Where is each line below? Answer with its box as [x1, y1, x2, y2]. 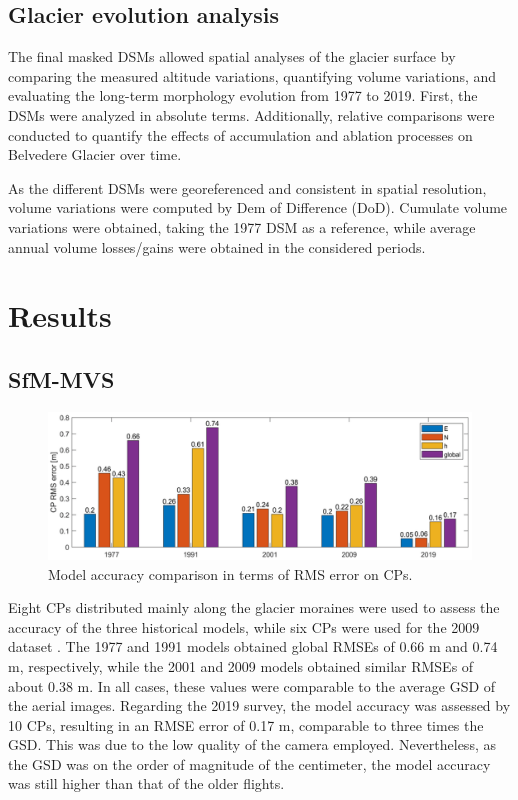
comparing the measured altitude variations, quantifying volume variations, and [8, 65, 497, 86]
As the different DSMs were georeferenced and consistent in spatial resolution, [8, 177, 487, 198]
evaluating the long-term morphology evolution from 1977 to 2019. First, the [8, 85, 478, 106]
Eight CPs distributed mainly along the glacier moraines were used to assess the [8, 597, 500, 618]
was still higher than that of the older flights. [8, 773, 285, 794]
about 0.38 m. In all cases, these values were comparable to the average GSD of [8, 675, 496, 696]
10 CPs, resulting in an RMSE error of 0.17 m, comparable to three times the [8, 714, 484, 735]
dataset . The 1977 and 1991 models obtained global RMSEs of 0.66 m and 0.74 [8, 636, 498, 657]
